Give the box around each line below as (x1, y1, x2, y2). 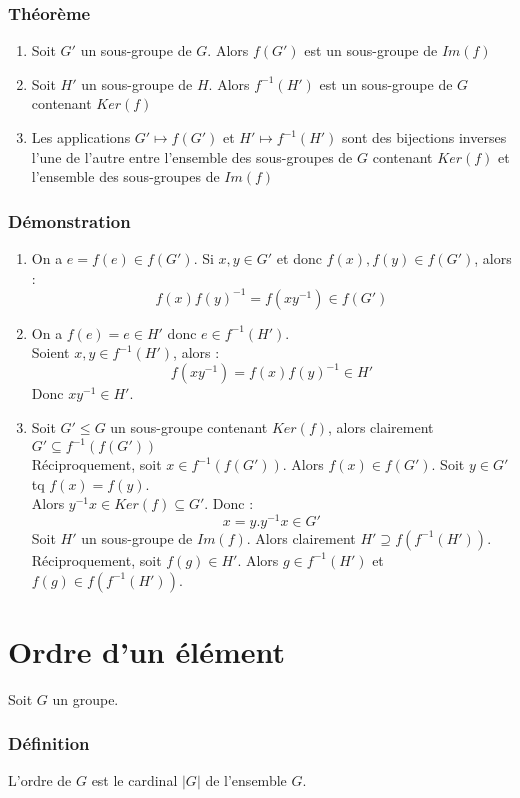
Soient (31, 342, 70, 363)
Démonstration (8, 208, 131, 233)
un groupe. (52, 688, 119, 709)
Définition (8, 731, 90, 756)
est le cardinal (91, 770, 178, 791)
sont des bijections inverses (342, 127, 507, 147)
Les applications (31, 127, 131, 147)
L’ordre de (8, 770, 72, 791)
